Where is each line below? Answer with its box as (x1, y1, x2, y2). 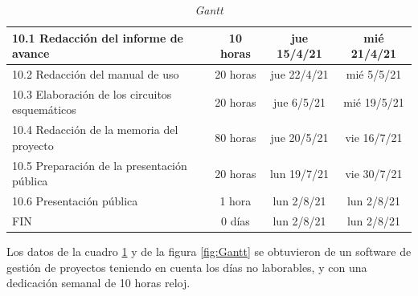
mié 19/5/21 (343, 93, 404, 110)
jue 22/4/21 (270, 66, 329, 83)
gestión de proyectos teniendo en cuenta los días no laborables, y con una (6, 258, 367, 275)
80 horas (215, 129, 256, 146)
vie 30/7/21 (345, 164, 403, 181)
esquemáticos (12, 101, 76, 118)
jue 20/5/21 (270, 129, 329, 146)
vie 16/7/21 (345, 129, 403, 146)
